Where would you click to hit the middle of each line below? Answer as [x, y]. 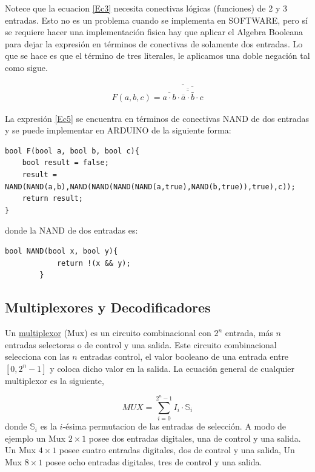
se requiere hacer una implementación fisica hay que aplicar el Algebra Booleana [154, 32]
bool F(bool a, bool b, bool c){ [72, 151]
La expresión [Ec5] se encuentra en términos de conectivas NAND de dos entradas [157, 118]
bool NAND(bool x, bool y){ [61, 251]
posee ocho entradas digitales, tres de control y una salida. [154, 461]
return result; [52, 199]
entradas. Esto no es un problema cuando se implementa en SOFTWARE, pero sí [156, 20]
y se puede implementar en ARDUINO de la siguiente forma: [118, 130]
